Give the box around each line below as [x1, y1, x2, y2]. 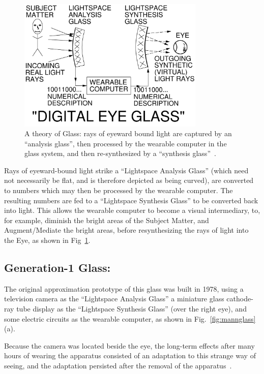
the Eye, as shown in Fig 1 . [4, 235, 91, 245]
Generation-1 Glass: [4, 260, 111, 275]
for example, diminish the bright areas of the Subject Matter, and [4, 214, 209, 225]
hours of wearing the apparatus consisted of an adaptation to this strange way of [4, 350, 256, 361]
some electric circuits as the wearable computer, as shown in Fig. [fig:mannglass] [4, 313, 256, 324]
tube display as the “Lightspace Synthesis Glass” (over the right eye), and [16, 303, 247, 314]
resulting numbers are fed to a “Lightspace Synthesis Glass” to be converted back [4, 195, 258, 205]
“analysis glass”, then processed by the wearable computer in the [24, 138, 227, 148]
